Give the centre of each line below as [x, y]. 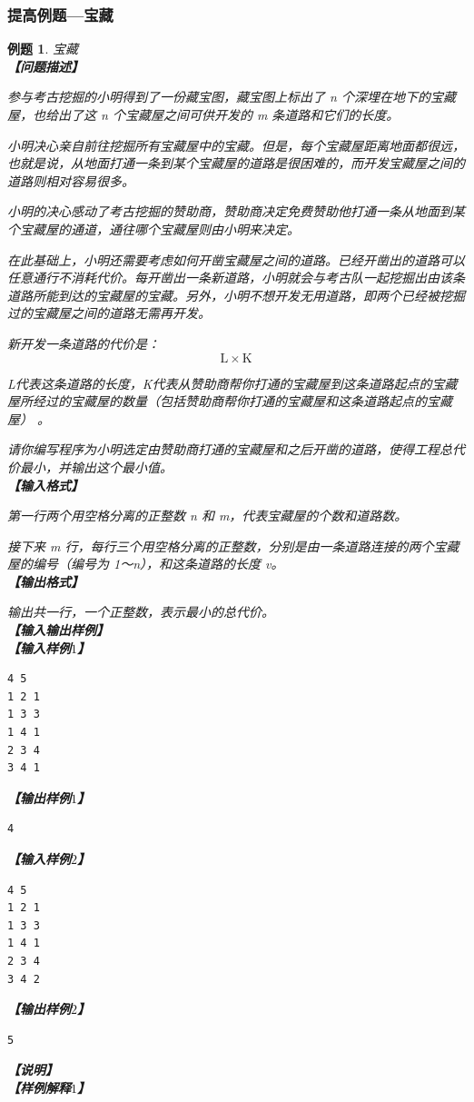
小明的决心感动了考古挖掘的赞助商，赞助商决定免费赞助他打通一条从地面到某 [236, 211]
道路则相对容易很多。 [71, 180]
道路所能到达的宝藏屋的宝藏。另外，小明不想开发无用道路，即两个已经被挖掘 [236, 295]
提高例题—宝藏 [60, 14]
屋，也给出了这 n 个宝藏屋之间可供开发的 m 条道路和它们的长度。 [203, 114]
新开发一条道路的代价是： [84, 343]
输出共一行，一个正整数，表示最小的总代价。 [141, 612]
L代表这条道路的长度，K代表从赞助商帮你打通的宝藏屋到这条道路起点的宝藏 [232, 383]
